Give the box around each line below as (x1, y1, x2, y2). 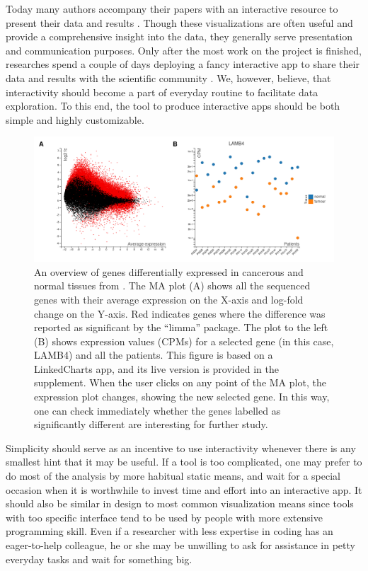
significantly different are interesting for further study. (34, 417, 268, 432)
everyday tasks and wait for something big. (6, 551, 192, 566)
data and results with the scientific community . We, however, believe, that (6, 70, 331, 85)
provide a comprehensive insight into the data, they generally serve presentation (6, 29, 353, 44)
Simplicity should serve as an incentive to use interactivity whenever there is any (6, 440, 356, 455)
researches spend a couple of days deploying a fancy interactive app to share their (6, 57, 360, 71)
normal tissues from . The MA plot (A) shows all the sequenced (34, 278, 311, 293)
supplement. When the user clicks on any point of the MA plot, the (34, 375, 326, 390)
